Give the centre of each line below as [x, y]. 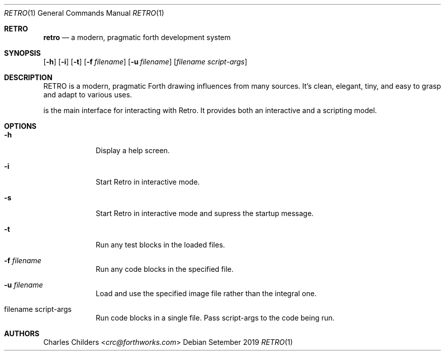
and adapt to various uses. [88, 95]
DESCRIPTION [28, 77]
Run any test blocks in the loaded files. [160, 245]
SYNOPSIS [23, 53]
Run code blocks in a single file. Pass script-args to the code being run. [215, 318]
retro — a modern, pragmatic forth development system [137, 37]
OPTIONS [20, 126]
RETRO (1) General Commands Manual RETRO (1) [84, 13]
